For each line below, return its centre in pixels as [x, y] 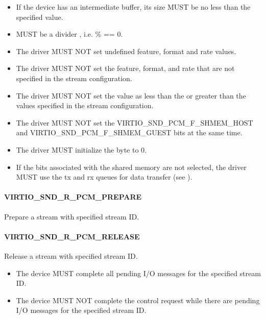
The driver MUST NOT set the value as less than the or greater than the [131, 95]
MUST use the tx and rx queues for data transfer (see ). [104, 177]
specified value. [40, 17]
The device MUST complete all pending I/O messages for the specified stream [138, 273]
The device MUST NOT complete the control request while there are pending [138, 300]
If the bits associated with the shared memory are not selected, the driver [131, 167]
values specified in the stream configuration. [85, 105]
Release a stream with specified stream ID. [71, 255]
